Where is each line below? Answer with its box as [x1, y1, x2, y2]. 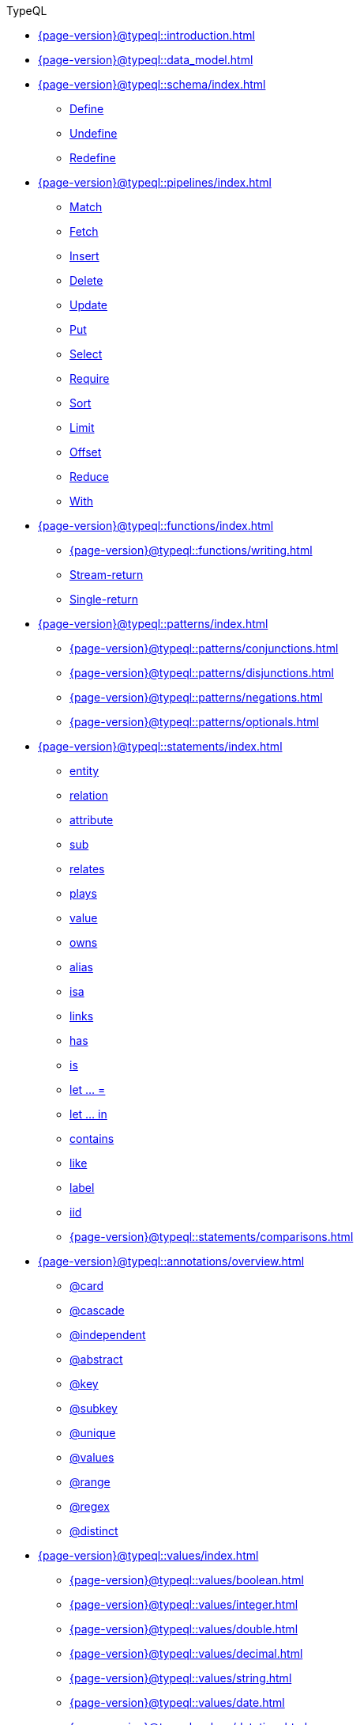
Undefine [69, 127, 118, 140]
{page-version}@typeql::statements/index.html [38, 740, 283, 753]
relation [69, 789, 109, 802]
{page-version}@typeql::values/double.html [69, 1622, 298, 1636]
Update [69, 298, 108, 312]
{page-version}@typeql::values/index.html [38, 1549, 259, 1562]
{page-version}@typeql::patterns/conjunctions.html [69, 641, 339, 655]
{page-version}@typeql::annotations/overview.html [38, 1254, 305, 1268]
